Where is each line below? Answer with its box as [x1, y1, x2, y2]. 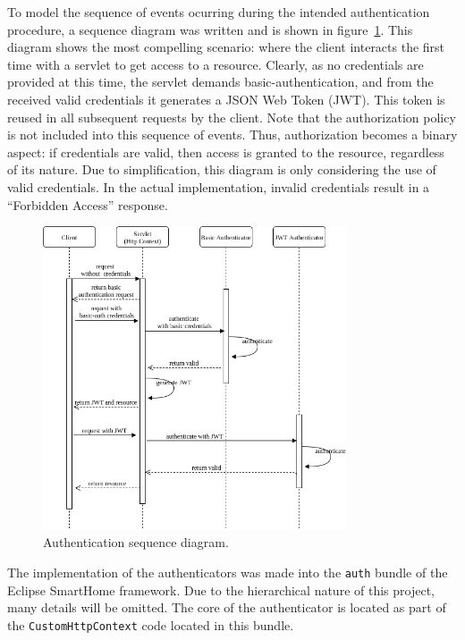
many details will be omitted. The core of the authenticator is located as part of [7, 598, 446, 617]
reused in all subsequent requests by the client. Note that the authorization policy [7, 107, 456, 126]
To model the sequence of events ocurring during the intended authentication [7, 3, 430, 21]
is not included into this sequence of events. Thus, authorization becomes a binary [7, 125, 458, 144]
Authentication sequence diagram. [43, 533, 229, 552]
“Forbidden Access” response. [7, 195, 168, 214]
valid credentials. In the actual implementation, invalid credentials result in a [7, 177, 430, 196]
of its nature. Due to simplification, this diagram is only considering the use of [7, 160, 436, 179]
